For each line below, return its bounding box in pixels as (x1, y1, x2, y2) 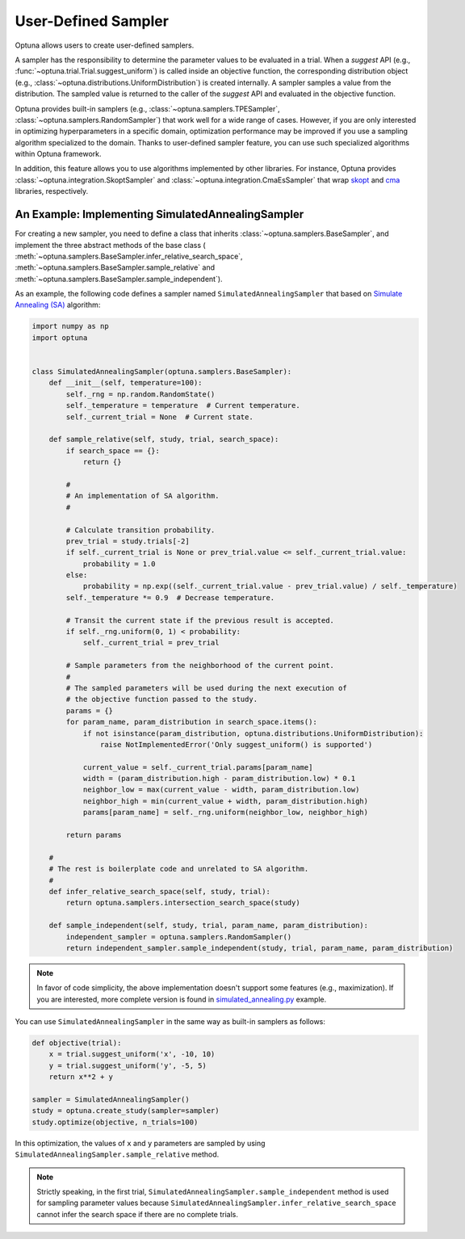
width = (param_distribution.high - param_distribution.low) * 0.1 (82, 774, 356, 783)
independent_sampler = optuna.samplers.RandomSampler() (65, 932, 292, 941)
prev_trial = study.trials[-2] (65, 536, 190, 545)
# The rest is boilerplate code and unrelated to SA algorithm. (48, 864, 309, 874)
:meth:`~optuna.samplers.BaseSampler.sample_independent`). (15, 274, 223, 283)
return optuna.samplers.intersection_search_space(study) (65, 898, 300, 908)
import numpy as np (31, 321, 109, 331)
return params (65, 830, 122, 840)
